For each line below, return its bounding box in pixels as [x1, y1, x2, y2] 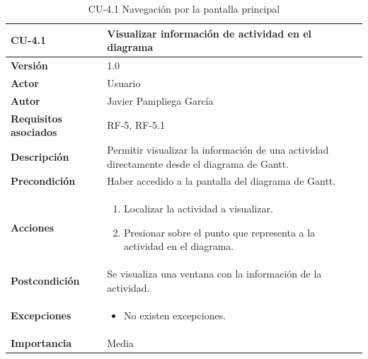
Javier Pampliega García [107, 93, 214, 108]
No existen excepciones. [124, 307, 226, 322]
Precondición [11, 173, 76, 188]
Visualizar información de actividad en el [107, 25, 312, 40]
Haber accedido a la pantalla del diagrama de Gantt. [107, 173, 336, 188]
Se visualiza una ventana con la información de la [107, 266, 322, 281]
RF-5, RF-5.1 [107, 118, 165, 132]
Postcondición [11, 273, 80, 288]
